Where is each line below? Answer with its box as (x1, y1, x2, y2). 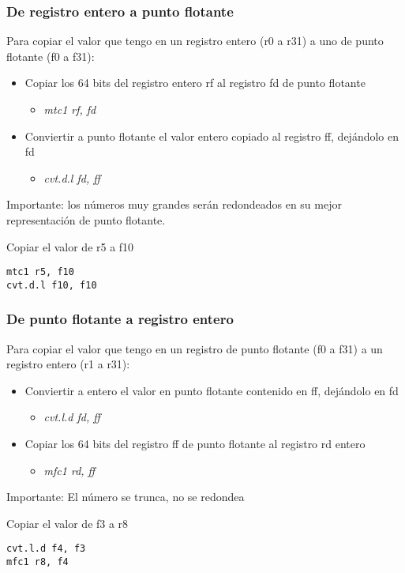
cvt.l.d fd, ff (43, 409, 100, 425)
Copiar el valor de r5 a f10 (6, 238, 134, 254)
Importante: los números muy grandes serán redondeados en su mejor (6, 196, 342, 213)
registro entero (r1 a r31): (6, 356, 130, 372)
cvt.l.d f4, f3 (6, 543, 86, 555)
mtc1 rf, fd (43, 101, 96, 117)
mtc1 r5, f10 (6, 266, 74, 278)
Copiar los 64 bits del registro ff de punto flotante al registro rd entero (24, 435, 366, 452)
